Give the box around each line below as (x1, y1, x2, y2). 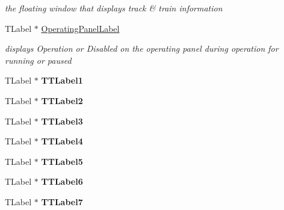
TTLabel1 (41, 74, 83, 87)
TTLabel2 (41, 94, 83, 107)
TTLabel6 (41, 175, 83, 188)
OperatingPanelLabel (41, 22, 120, 34)
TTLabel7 (41, 195, 83, 208)
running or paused (5, 54, 72, 66)
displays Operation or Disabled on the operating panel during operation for (5, 42, 279, 55)
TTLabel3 (41, 114, 83, 127)
